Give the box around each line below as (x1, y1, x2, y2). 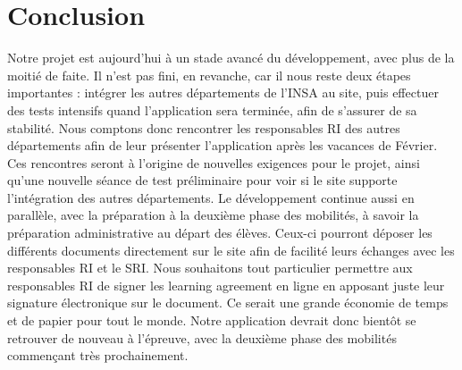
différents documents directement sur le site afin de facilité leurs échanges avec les (7, 240, 455, 259)
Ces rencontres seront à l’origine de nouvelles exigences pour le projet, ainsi (7, 153, 420, 172)
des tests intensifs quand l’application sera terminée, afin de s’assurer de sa (7, 100, 417, 119)
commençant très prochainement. (7, 346, 189, 365)
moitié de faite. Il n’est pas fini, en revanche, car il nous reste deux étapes (7, 65, 411, 84)
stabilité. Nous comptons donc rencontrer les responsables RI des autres (7, 118, 400, 137)
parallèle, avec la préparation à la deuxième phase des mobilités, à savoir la (7, 206, 419, 224)
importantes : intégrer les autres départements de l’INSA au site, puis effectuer (7, 83, 439, 102)
